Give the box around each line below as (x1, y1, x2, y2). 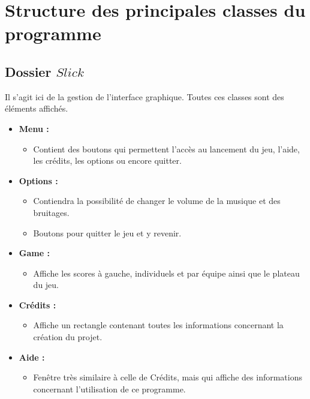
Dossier (5, 62, 52, 80)
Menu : (19, 122, 49, 134)
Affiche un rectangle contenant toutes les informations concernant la (33, 319, 284, 331)
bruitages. (33, 206, 70, 218)
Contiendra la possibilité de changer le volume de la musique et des (33, 194, 281, 207)
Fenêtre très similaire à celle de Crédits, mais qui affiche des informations (33, 371, 302, 383)
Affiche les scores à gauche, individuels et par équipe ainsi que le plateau (33, 266, 300, 279)
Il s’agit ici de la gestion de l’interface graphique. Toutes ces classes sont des (5, 90, 284, 103)
